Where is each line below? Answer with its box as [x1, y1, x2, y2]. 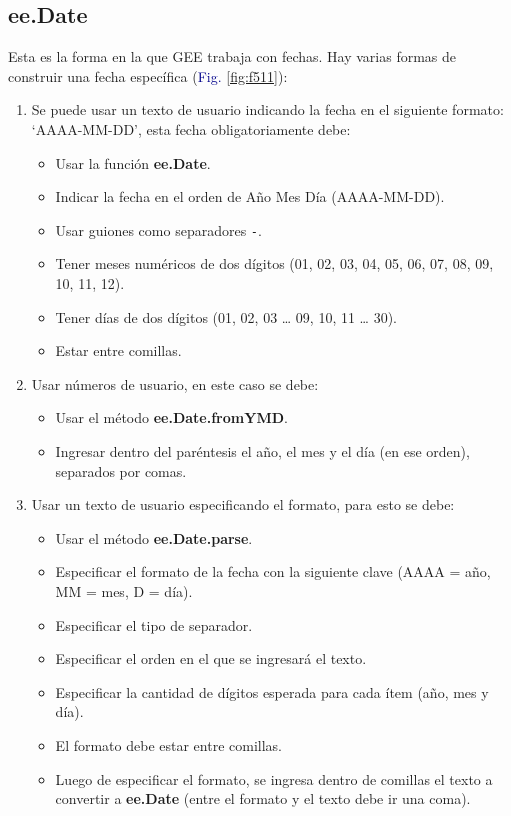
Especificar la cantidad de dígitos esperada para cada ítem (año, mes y [55, 681, 489, 702]
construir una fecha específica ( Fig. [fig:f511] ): [8, 65, 288, 86]
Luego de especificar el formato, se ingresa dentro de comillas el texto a [55, 768, 493, 789]
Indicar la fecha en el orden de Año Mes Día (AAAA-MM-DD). [55, 186, 445, 207]
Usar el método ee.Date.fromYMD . [55, 407, 288, 428]
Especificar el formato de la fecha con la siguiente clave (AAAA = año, [55, 561, 491, 582]
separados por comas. [55, 460, 187, 481]
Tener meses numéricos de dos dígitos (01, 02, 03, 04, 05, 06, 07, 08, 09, [55, 253, 494, 274]
